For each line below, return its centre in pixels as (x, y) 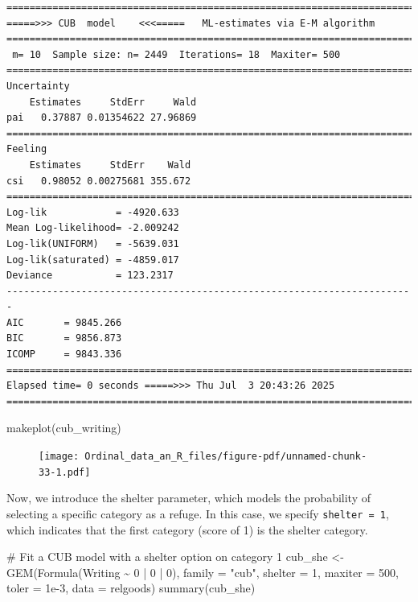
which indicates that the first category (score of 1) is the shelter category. (187, 529)
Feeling (27, 149)
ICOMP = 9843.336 (64, 355)
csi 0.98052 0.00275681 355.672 (99, 181)
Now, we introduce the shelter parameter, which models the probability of (189, 498)
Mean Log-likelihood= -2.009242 (93, 228)
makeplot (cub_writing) (64, 428)
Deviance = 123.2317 (90, 276)
